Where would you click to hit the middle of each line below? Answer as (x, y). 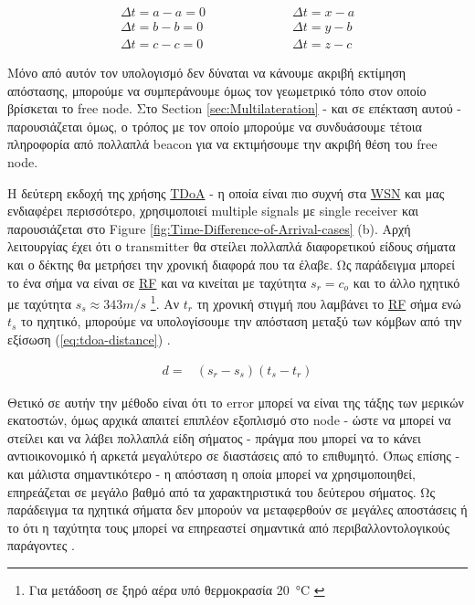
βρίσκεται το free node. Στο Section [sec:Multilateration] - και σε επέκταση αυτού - (234, 108)
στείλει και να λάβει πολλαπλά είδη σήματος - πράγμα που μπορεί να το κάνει (214, 437)
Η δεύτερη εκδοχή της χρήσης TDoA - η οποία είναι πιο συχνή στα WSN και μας (226, 192)
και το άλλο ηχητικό (406, 282)
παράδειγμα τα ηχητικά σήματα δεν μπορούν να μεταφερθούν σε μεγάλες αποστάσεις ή (237, 509)
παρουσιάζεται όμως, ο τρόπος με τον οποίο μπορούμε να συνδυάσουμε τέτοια (215, 126)
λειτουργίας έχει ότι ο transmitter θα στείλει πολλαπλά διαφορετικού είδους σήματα (232, 246)
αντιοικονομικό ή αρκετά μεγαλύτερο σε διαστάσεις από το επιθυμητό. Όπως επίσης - (234, 456)
